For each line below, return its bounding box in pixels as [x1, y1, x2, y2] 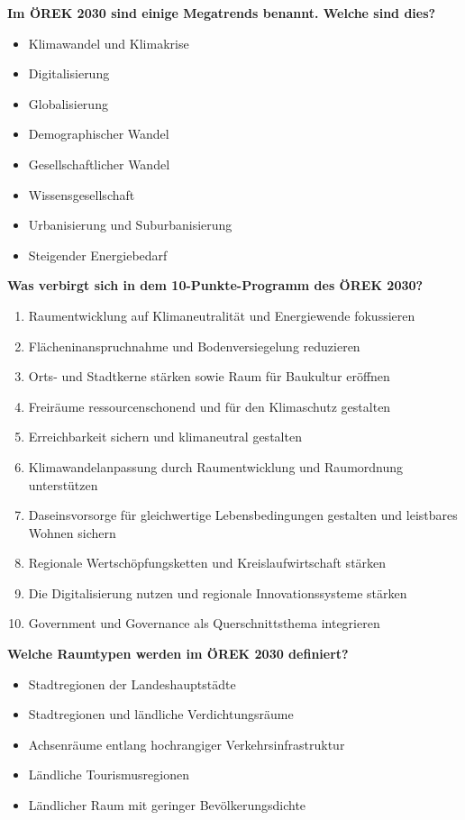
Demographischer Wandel [28, 124, 169, 143]
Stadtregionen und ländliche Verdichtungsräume [28, 705, 294, 724]
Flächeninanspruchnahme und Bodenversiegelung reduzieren [28, 336, 360, 355]
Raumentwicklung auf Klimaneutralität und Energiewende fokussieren [28, 305, 415, 324]
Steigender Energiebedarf [28, 245, 168, 264]
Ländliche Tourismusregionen [28, 765, 189, 784]
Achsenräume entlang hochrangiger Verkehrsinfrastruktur [28, 734, 345, 753]
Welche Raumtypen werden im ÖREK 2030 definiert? [7, 644, 349, 663]
